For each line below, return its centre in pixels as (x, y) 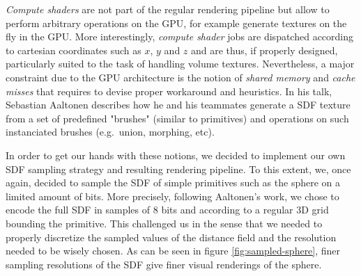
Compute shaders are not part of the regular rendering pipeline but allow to (168, 9)
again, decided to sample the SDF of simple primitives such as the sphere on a (173, 182)
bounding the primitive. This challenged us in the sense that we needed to (164, 223)
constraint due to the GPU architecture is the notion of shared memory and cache (180, 77)
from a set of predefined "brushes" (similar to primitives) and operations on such (177, 118)
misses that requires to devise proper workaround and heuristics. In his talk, (169, 91)
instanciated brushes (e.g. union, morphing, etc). (110, 132)
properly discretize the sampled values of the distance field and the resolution (171, 237)
